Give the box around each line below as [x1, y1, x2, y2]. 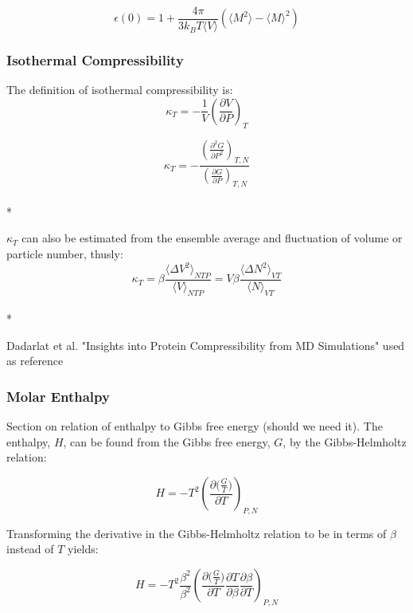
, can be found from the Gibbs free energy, [63, 433, 271, 450]
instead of [6, 540, 54, 557]
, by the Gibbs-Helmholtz [282, 433, 407, 450]
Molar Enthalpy [6, 386, 110, 406]
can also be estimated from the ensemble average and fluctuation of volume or [21, 230, 403, 246]
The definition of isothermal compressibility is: [6, 81, 233, 98]
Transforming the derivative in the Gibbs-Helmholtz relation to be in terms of [6, 525, 387, 541]
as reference [6, 352, 64, 369]
